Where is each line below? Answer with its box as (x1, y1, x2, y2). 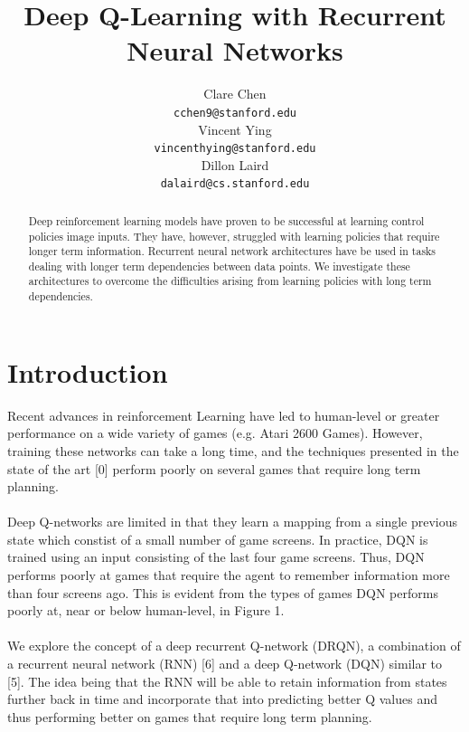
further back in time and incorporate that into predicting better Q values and (7, 689, 437, 708)
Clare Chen (203, 84, 267, 103)
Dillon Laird (201, 155, 269, 174)
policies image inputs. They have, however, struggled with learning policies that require (28, 228, 440, 243)
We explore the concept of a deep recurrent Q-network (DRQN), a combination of (7, 636, 461, 655)
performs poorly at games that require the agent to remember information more (7, 566, 450, 585)
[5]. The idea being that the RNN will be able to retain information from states (7, 671, 447, 690)
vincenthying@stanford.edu (154, 142, 316, 156)
